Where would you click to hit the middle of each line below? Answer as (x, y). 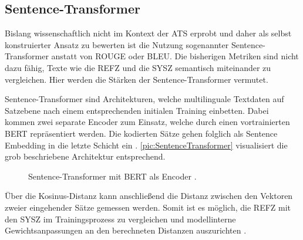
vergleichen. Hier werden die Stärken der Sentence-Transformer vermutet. (137, 79)
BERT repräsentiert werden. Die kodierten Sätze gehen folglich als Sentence (141, 133)
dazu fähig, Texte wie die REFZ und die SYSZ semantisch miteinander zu (138, 67)
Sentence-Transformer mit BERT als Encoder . (112, 176)
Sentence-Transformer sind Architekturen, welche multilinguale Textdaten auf (144, 99)
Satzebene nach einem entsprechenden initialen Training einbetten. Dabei (137, 110)
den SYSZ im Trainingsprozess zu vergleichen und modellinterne (120, 219)
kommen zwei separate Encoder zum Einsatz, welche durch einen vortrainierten (147, 122)
